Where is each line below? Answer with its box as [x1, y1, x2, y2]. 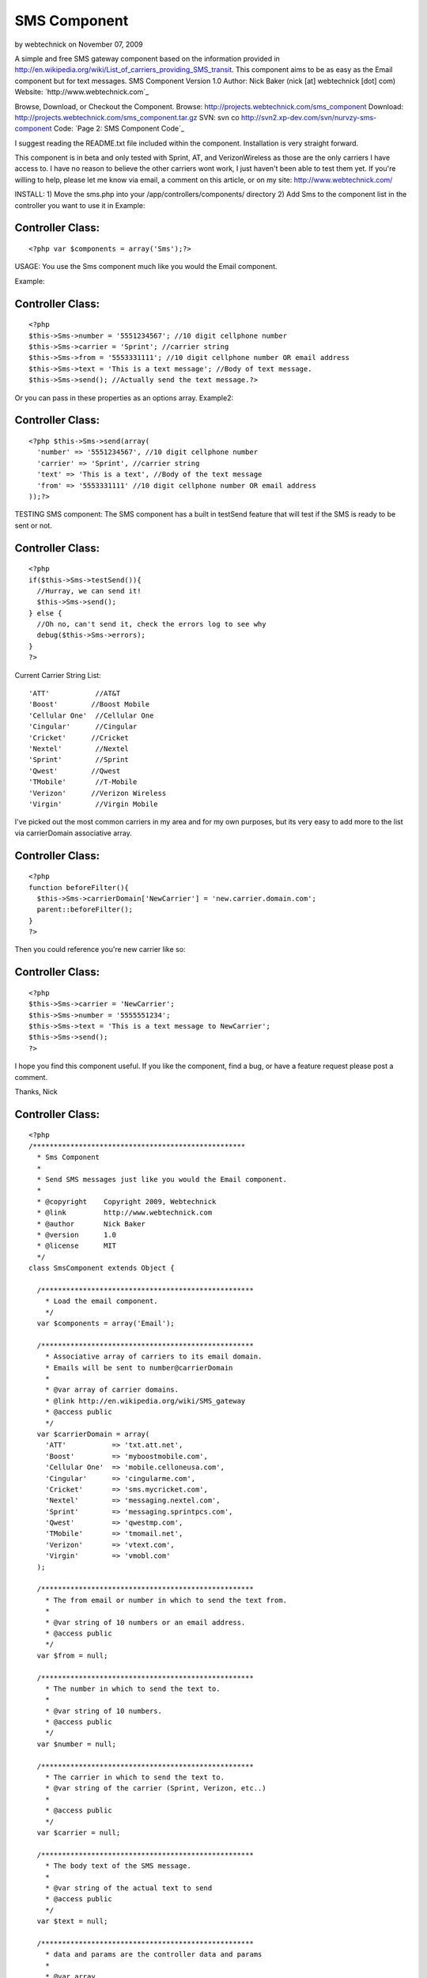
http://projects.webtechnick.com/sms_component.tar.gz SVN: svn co [14, 112, 240, 122]
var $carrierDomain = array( [36, 1429, 150, 1438]
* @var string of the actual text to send [44, 1883, 213, 1893]
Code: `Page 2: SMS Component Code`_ [53, 123, 185, 134]
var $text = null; [36, 1917, 108, 1926]
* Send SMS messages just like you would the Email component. [36, 1175, 288, 1184]
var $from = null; [36, 1650, 108, 1660]
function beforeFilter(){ [28, 883, 130, 892]
